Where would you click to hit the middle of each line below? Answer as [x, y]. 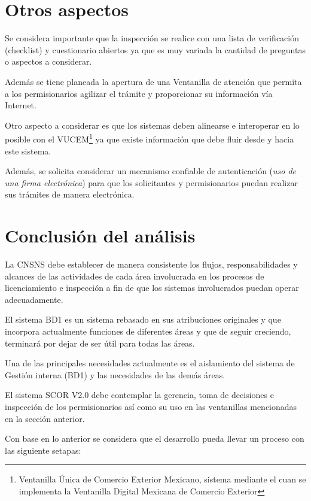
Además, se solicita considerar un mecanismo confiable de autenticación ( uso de [151, 171]
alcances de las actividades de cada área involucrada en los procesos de [135, 276]
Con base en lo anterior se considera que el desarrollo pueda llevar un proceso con [155, 438]
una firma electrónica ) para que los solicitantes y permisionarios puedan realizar [151, 182]
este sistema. [28, 151]
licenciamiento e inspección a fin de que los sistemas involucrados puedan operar [152, 288]
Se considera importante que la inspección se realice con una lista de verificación [152, 38]
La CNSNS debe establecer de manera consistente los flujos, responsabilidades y [151, 264]
